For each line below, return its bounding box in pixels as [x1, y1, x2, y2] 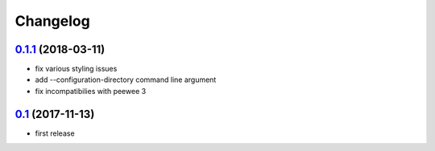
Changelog [14, 12, 90, 30]
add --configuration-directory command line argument [35, 75, 217, 84]
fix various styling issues [35, 64, 118, 74]
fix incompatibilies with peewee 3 [35, 86, 147, 96]
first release [35, 129, 76, 138]
